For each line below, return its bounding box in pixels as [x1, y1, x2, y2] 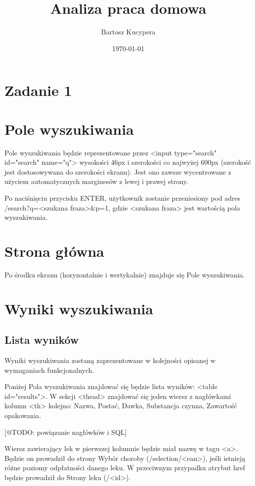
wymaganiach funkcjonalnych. [4, 364, 94, 375]
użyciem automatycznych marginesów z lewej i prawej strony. [4, 176, 188, 186]
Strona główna [4, 241, 105, 261]
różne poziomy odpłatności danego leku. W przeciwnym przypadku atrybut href [4, 462, 245, 473]
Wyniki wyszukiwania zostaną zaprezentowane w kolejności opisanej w [4, 355, 216, 365]
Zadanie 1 [4, 80, 72, 100]
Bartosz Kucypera [101, 27, 156, 37]
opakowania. [4, 410, 41, 421]
